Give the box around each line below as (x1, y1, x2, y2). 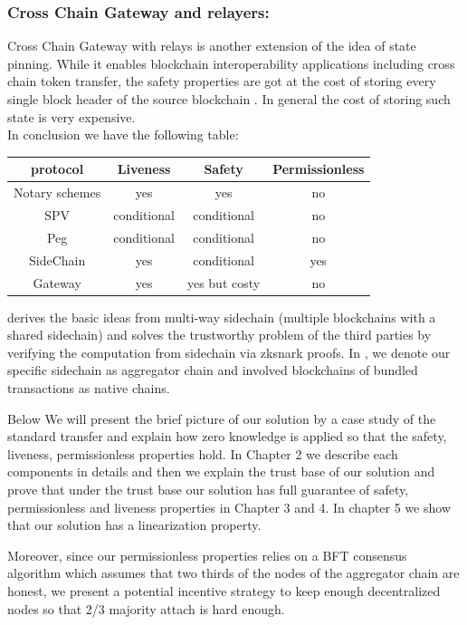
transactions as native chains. (7, 378, 170, 397)
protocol (31, 159, 84, 178)
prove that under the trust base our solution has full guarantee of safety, (7, 479, 409, 498)
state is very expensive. (7, 107, 136, 126)
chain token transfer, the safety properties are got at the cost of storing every (7, 72, 436, 91)
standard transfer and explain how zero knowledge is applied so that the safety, (7, 427, 447, 446)
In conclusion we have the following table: (7, 125, 239, 144)
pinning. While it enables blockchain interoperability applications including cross (7, 53, 455, 72)
